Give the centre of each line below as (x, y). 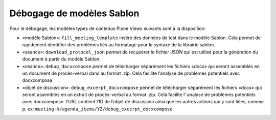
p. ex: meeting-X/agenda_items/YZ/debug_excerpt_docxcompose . (98, 109)
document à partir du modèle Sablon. (61, 59)
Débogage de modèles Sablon (74, 13)
